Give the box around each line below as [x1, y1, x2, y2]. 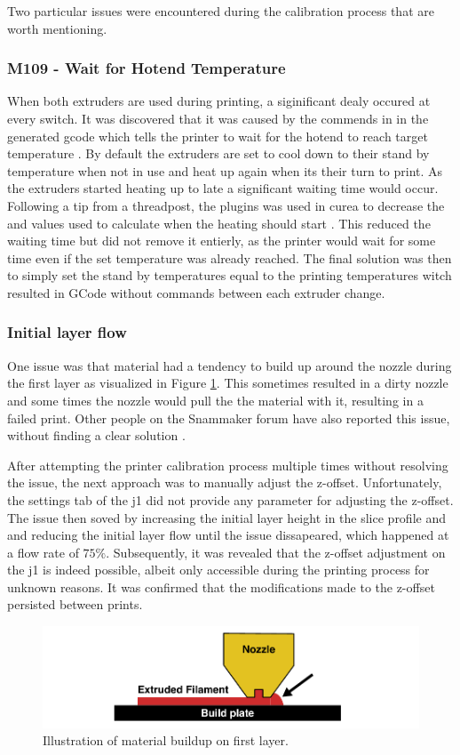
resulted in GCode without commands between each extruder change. [7, 283, 385, 301]
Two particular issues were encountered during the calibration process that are [7, 2, 434, 20]
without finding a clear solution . [7, 426, 186, 445]
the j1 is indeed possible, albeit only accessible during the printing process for [7, 560, 430, 579]
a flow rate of [7, 542, 79, 561]
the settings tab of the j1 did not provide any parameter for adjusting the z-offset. [7, 490, 454, 509]
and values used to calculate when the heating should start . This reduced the [7, 213, 431, 232]
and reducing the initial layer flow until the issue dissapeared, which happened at [7, 526, 449, 544]
